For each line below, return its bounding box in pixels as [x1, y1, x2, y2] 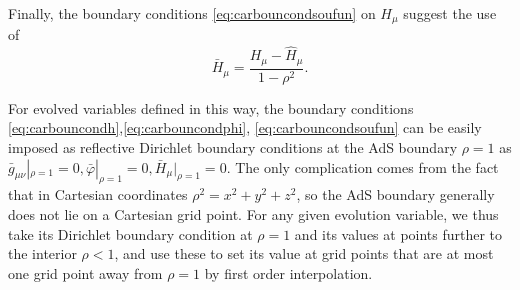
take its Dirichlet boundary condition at [8, 223, 253, 244]
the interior [8, 243, 77, 264]
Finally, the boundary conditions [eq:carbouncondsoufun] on [8, 3, 376, 23]
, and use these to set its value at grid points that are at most [114, 243, 494, 264]
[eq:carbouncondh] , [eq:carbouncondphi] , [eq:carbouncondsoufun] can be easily [8, 117, 482, 138]
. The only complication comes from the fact [226, 156, 499, 177]
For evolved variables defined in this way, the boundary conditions [8, 97, 414, 118]
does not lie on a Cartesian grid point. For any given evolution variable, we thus [8, 203, 499, 224]
